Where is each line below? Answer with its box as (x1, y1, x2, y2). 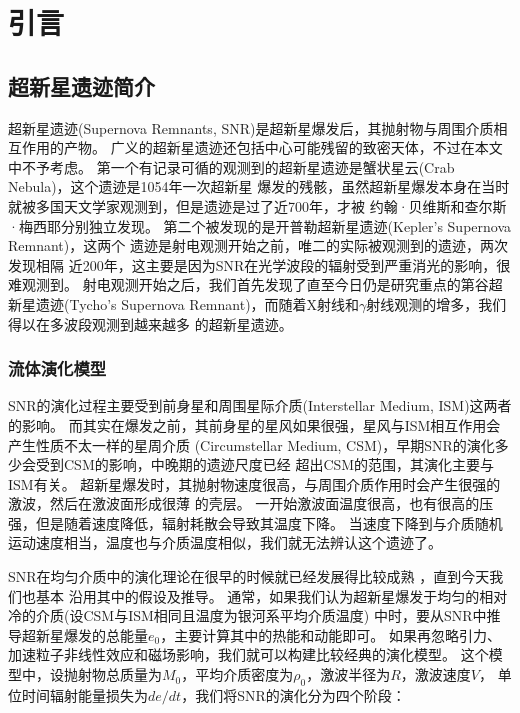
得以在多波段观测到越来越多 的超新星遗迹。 (8, 313, 293, 334)
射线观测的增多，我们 (366, 293, 507, 314)
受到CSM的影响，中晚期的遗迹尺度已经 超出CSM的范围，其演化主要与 (35, 454, 495, 475)
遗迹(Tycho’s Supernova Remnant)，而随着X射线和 (35, 293, 360, 314)
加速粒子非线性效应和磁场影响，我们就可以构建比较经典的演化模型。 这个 (8, 644, 489, 665)
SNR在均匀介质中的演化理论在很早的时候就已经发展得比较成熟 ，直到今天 (8, 566, 490, 587)
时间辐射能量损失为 (21, 684, 148, 705)
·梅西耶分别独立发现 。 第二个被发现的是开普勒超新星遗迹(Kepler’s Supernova (8, 215, 512, 236)
